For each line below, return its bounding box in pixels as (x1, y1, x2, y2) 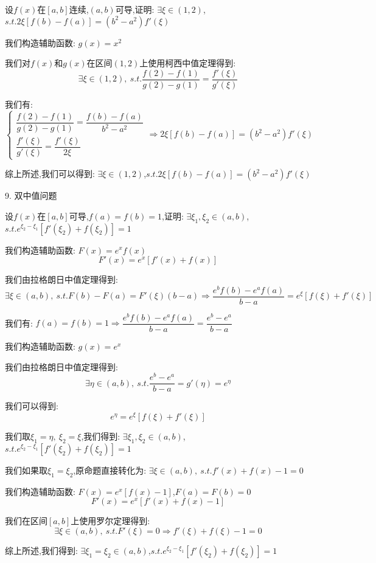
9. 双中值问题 (5, 189, 57, 202)
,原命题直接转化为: (73, 463, 147, 476)
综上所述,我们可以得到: (5, 167, 95, 180)
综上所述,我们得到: (5, 544, 78, 556)
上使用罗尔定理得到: (71, 514, 150, 527)
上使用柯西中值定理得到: (139, 57, 236, 69)
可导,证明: (115, 3, 155, 15)
